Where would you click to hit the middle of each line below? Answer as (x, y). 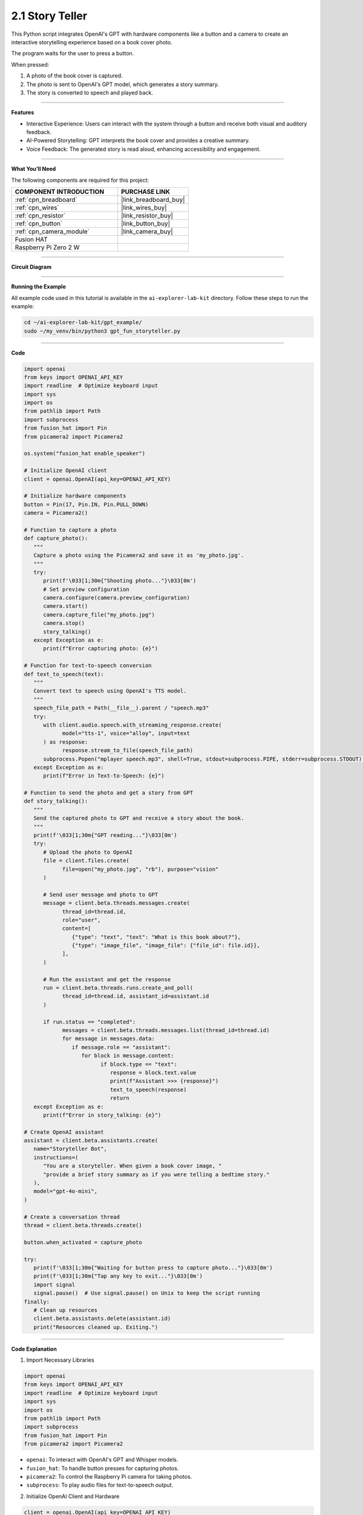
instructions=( (56, 1157)
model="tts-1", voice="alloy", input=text (126, 734)
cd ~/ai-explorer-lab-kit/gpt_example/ (83, 322)
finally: (37, 1302)
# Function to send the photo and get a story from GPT (109, 793)
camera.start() (66, 606)
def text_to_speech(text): (64, 674)
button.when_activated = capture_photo (83, 1242)
